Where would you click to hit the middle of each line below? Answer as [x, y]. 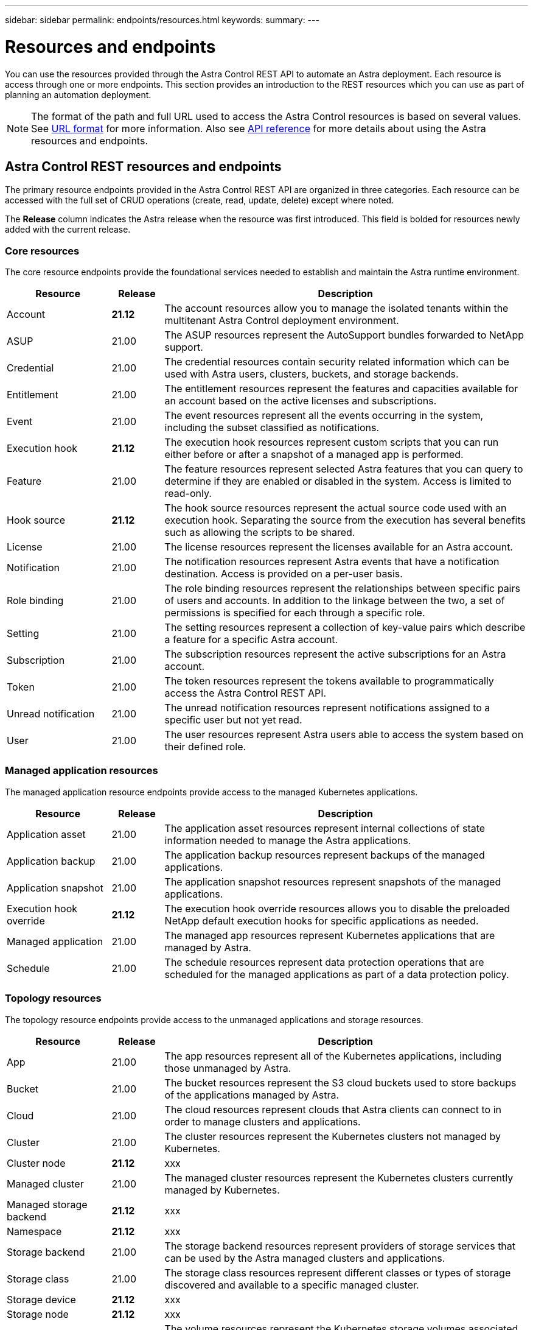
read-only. [188, 494]
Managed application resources [82, 771]
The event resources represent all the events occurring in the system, [324, 416]
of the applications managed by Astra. [252, 1095]
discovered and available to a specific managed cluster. [292, 1285]
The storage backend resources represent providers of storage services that [340, 1246]
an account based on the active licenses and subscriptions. [301, 401]
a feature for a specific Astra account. [251, 640]
